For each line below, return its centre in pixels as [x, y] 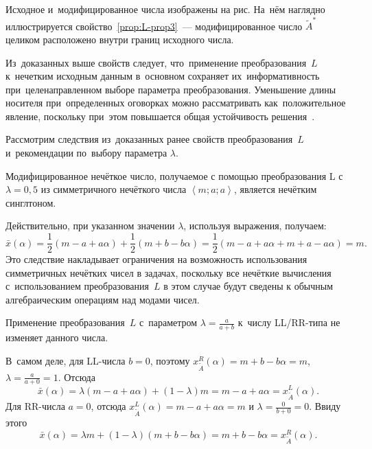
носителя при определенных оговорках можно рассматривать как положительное [176, 103]
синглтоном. [31, 202]
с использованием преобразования [77, 286]
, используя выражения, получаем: [255, 226]
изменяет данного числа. [57, 337]
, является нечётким [275, 189]
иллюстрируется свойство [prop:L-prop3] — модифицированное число [154, 26]
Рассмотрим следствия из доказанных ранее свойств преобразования [149, 139]
